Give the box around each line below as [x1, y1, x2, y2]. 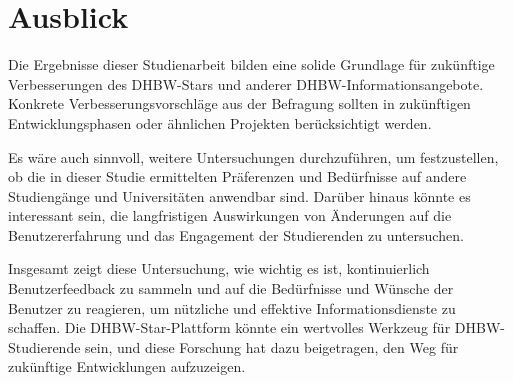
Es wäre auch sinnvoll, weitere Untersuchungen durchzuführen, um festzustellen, [8, 146, 499, 167]
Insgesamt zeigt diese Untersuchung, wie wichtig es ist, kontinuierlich [8, 258, 430, 279]
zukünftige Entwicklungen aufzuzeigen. [8, 356, 246, 377]
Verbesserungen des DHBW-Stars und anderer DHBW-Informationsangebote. [8, 73, 484, 94]
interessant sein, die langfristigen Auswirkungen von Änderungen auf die [8, 205, 452, 226]
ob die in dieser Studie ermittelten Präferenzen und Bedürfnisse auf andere [8, 166, 467, 187]
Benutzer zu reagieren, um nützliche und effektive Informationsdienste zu [8, 297, 456, 318]
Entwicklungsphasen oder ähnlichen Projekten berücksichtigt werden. [8, 112, 432, 133]
